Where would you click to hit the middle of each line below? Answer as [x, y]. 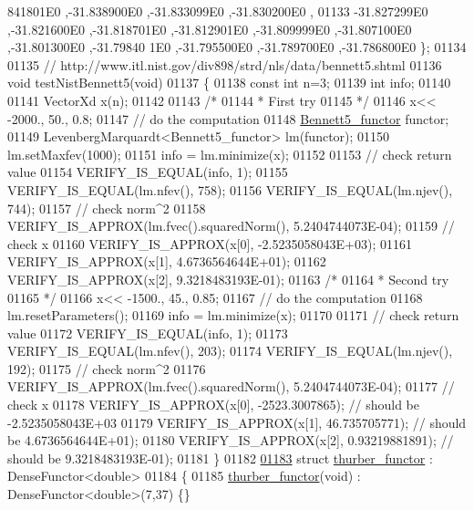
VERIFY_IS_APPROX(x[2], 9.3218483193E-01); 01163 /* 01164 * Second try [228, 279]
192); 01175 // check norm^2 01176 [107, 368]
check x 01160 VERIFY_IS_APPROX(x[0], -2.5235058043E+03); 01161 [210, 243]
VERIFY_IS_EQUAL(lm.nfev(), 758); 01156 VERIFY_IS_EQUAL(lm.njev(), [230, 189]
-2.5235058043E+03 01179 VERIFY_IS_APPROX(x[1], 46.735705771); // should [237, 422]
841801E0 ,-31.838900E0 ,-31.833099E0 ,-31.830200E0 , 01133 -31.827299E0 [218, 11]
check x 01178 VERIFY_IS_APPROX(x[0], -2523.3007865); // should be [213, 405]
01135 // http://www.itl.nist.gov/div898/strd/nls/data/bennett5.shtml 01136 [225, 64]
